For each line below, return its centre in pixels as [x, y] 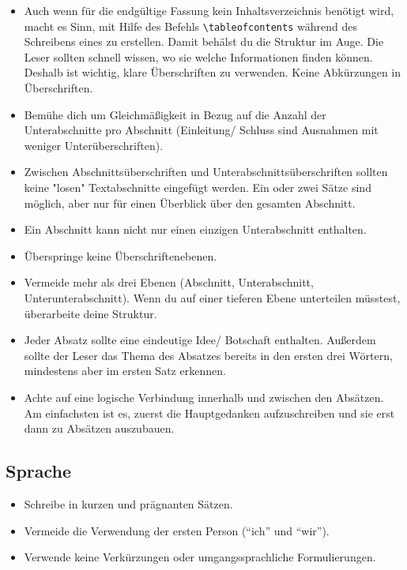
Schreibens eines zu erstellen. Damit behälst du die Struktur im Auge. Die [204, 41]
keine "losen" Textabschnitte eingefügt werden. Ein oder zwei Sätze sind [198, 187]
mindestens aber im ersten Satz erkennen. [125, 371]
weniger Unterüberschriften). [94, 145]
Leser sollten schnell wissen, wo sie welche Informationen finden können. [198, 56]
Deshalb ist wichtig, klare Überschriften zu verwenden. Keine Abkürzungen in [213, 72]
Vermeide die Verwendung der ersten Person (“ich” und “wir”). [177, 530]
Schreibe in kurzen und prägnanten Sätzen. [128, 503]
